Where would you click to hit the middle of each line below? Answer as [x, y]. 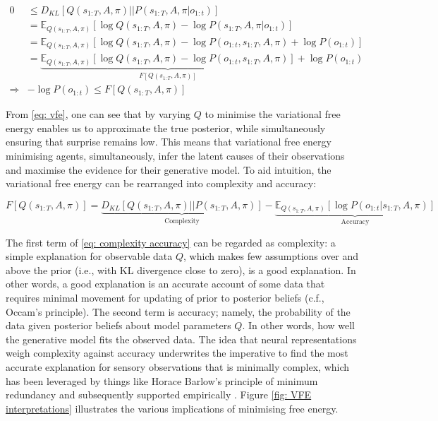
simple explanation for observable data [89, 256]
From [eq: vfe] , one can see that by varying [98, 114]
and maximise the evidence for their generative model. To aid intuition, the [169, 169]
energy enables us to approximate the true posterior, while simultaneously [166, 128]
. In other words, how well [299, 325]
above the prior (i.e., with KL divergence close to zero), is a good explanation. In [181, 269]
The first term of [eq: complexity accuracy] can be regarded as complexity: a [171, 242]
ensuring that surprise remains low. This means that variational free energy [169, 142]
